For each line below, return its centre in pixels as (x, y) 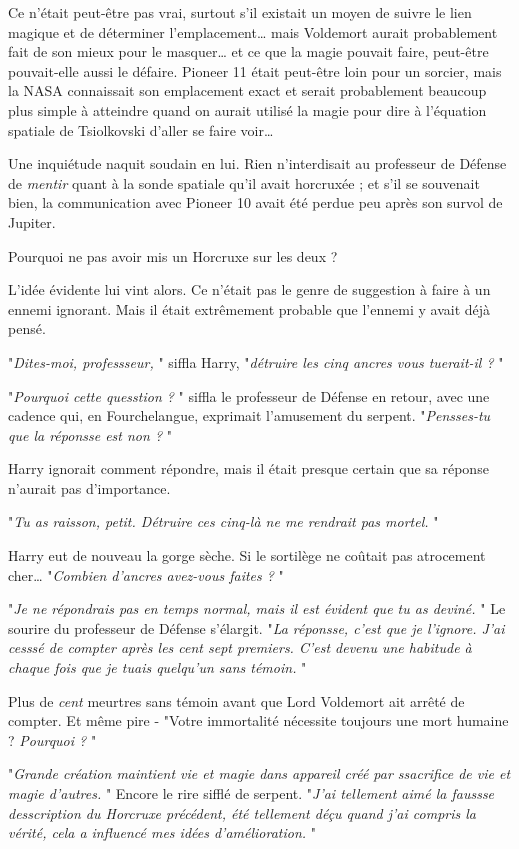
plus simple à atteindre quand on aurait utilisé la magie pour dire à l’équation (247, 109)
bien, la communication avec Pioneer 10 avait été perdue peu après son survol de (255, 202)
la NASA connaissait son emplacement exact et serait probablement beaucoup (247, 90)
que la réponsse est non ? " (90, 434)
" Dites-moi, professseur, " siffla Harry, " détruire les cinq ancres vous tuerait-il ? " (256, 361)
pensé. (27, 328)
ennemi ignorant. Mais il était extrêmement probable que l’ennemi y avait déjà (249, 308)
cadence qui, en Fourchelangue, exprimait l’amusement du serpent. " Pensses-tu (249, 415)
